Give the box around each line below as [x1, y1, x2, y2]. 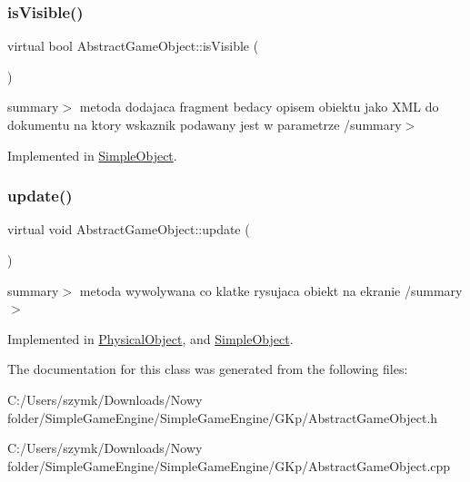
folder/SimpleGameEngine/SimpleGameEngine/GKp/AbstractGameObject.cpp [7, 456, 451, 475]
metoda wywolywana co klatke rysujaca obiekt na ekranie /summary [79, 280, 463, 300]
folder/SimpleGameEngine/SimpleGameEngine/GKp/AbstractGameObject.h [7, 408, 438, 427]
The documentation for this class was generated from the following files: [7, 359, 408, 379]
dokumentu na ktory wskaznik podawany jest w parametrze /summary [7, 115, 402, 133]
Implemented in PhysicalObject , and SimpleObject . [7, 329, 294, 348]
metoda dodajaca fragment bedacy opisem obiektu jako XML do [79, 97, 439, 116]
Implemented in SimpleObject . [7, 145, 177, 164]
